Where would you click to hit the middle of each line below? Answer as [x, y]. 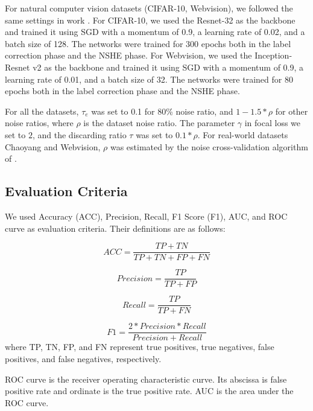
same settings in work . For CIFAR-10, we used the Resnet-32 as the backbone [150, 20]
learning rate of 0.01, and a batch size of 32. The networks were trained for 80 [149, 79]
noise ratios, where [39, 123]
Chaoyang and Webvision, [53, 146]
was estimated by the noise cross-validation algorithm [209, 146]
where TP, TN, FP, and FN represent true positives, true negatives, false [140, 347]
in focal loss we [273, 123]
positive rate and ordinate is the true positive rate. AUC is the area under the [149, 391]
